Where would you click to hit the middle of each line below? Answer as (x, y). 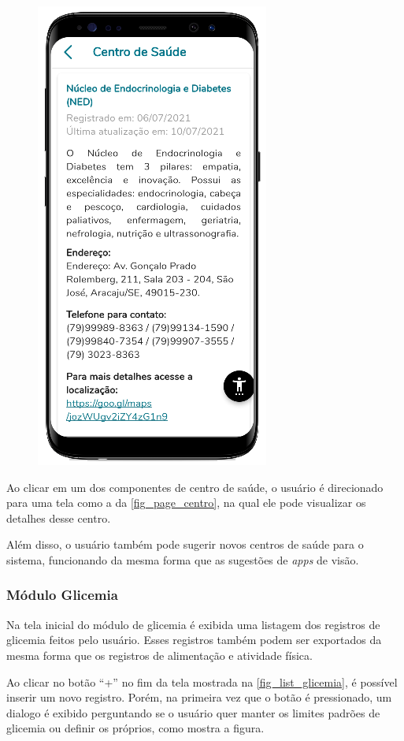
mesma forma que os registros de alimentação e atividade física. (159, 655)
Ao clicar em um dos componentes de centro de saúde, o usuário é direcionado (195, 487)
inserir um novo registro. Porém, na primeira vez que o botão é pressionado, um (199, 697)
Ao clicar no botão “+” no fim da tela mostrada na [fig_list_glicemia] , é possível (202, 681)
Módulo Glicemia (62, 595)
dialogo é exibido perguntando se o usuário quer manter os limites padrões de (193, 712)
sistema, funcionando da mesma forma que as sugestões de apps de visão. (183, 559)
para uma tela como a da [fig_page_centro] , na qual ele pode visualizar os (186, 503)
